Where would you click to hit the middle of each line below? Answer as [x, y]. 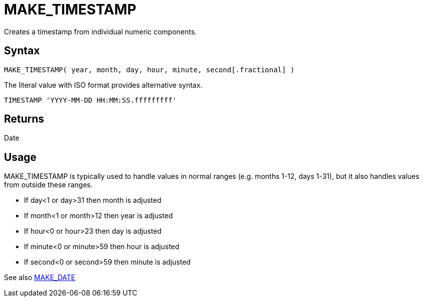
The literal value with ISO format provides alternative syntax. [103, 85]
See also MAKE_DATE [40, 278]
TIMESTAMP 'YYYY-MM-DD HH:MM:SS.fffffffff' [90, 100]
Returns [24, 119]
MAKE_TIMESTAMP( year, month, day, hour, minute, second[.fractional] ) [149, 70]
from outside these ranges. [48, 185]
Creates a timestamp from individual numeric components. [100, 31]
